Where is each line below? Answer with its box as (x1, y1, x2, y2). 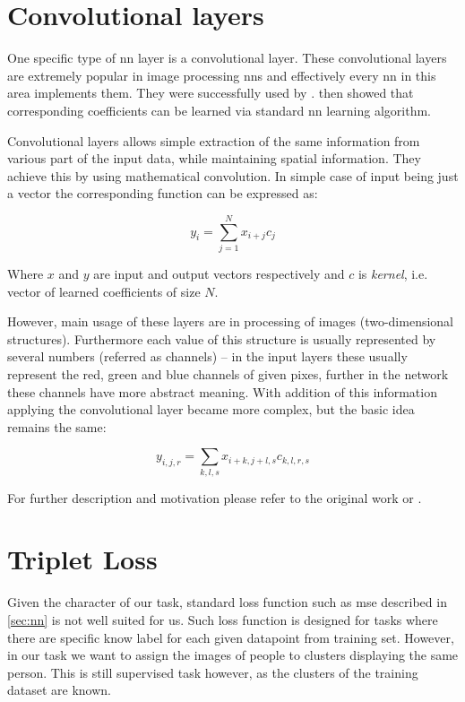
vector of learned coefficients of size (7, 282, 201, 300)
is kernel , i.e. (357, 264, 428, 282)
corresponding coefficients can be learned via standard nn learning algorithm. (7, 100, 432, 119)
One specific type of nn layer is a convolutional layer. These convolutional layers (7, 48, 447, 67)
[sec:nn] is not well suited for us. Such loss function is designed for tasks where (7, 610, 438, 628)
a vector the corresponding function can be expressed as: (7, 184, 318, 203)
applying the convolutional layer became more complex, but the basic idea (7, 400, 415, 419)
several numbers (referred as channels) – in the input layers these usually (7, 347, 408, 366)
